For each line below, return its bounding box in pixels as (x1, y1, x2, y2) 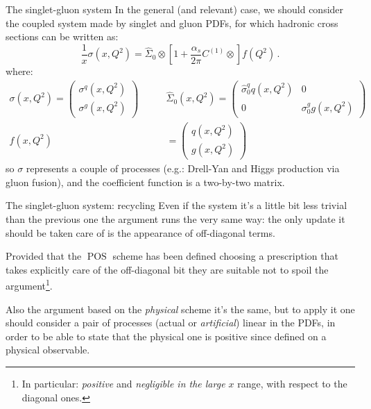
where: (6, 64, 33, 78)
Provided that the (6, 249, 82, 263)
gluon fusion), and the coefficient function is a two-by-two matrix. (6, 174, 285, 189)
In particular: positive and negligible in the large (21, 376, 225, 390)
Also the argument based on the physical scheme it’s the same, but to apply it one (6, 301, 355, 316)
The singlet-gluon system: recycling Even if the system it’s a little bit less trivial (6, 198, 347, 212)
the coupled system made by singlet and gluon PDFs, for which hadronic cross (6, 15, 338, 30)
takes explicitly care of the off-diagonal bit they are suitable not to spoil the (6, 262, 329, 276)
